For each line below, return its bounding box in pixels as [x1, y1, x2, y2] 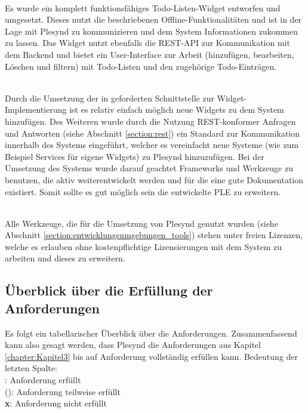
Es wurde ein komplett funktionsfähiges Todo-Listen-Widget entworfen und [5, 1, 281, 14]
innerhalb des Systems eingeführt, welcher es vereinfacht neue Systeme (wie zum [5, 138, 299, 151]
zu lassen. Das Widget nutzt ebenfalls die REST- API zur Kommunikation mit [5, 36, 290, 49]
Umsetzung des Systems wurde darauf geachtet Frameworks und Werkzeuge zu [5, 162, 293, 174]
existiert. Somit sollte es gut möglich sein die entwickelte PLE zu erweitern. [5, 185, 281, 198]
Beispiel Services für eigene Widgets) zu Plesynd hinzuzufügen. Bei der [5, 150, 264, 162]
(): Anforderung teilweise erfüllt [5, 385, 121, 397]
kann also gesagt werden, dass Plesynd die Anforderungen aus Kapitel [5, 338, 261, 351]
